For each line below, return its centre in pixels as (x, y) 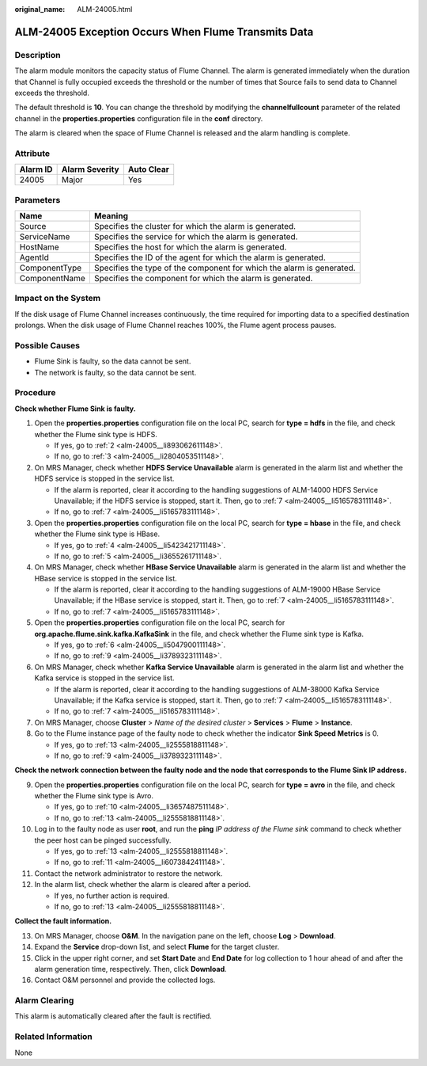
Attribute (32, 153)
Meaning (111, 216)
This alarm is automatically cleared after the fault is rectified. (113, 1016)
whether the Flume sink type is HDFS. (96, 434)
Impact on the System (58, 299)
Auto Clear (149, 169)
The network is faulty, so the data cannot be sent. (115, 372)
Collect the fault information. (63, 921)
